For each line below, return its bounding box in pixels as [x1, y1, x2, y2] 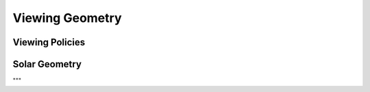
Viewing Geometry [12, 10, 122, 25]
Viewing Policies [12, 36, 86, 48]
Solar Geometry [12, 58, 82, 70]
